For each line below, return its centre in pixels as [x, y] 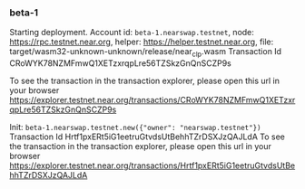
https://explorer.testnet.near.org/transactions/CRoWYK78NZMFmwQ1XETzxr [152, 100]
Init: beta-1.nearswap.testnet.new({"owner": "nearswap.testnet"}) [135, 128]
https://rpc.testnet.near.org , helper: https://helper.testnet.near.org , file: [142, 42]
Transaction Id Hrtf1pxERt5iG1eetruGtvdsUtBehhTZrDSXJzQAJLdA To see [148, 137]
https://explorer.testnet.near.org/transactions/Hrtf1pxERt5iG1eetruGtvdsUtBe [152, 165]
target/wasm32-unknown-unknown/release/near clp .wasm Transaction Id [146, 53]
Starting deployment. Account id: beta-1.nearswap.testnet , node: [132, 33]
